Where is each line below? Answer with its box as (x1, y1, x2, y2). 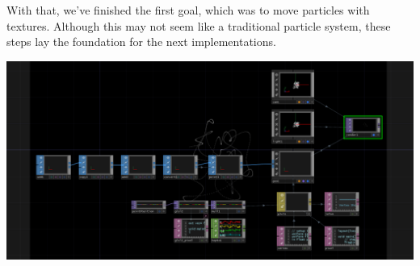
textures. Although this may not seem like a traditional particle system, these (6, 17, 391, 34)
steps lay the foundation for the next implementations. (6, 33, 276, 50)
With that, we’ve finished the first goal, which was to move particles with (6, 2, 370, 18)
